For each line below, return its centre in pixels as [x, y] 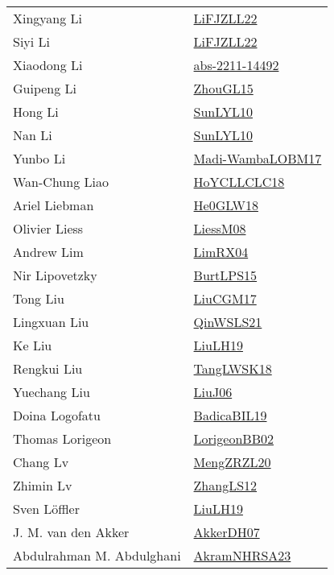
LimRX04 [221, 252]
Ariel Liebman [54, 205]
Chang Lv [41, 462]
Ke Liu [33, 345]
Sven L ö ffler [46, 509]
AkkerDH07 [227, 532]
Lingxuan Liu [51, 322]
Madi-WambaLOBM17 [258, 158]
